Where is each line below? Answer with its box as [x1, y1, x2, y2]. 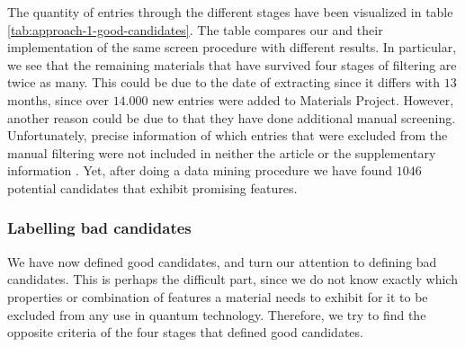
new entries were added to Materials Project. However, [152, 90, 454, 109]
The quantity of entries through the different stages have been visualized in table [7, 3, 453, 21]
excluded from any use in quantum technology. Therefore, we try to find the [7, 305, 426, 324]
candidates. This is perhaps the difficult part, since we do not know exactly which [7, 270, 458, 289]
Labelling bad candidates [7, 217, 192, 239]
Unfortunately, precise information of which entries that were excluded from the [7, 126, 448, 145]
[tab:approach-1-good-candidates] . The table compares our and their [7, 20, 383, 39]
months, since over [7, 90, 109, 109]
